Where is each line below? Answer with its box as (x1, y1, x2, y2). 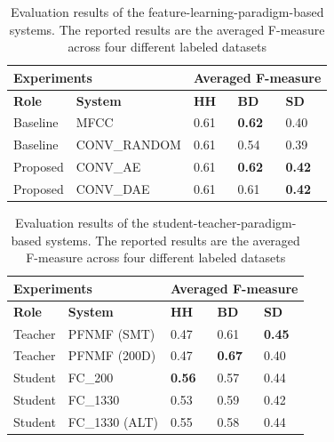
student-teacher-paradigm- (153, 213, 297, 232)
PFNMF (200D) (68, 346, 156, 365)
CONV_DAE (76, 180, 150, 197)
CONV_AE (76, 157, 141, 176)
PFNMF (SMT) (68, 324, 155, 342)
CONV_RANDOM (76, 135, 181, 154)
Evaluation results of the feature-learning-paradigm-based (10, 3, 324, 20)
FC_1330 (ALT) (68, 412, 158, 430)
